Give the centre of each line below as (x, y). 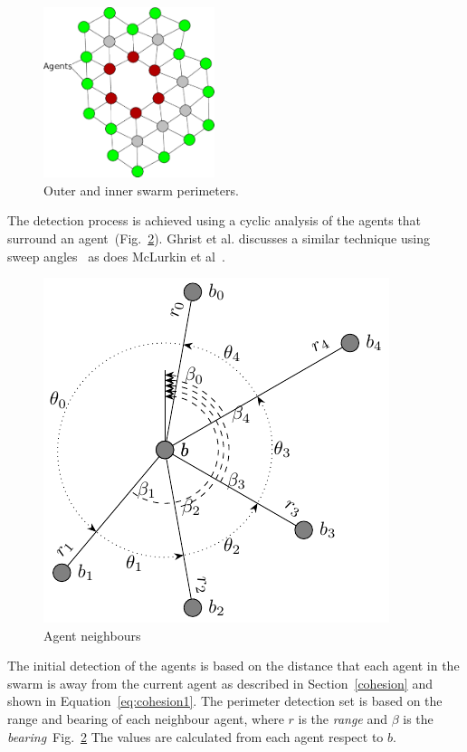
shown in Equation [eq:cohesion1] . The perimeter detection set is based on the (225, 701)
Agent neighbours (92, 635)
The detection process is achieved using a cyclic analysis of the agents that (214, 220)
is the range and (343, 719)
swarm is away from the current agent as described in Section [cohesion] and (220, 683)
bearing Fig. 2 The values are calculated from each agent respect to (195, 736)
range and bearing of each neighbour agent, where (146, 719)
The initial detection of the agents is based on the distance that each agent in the (233, 666)
